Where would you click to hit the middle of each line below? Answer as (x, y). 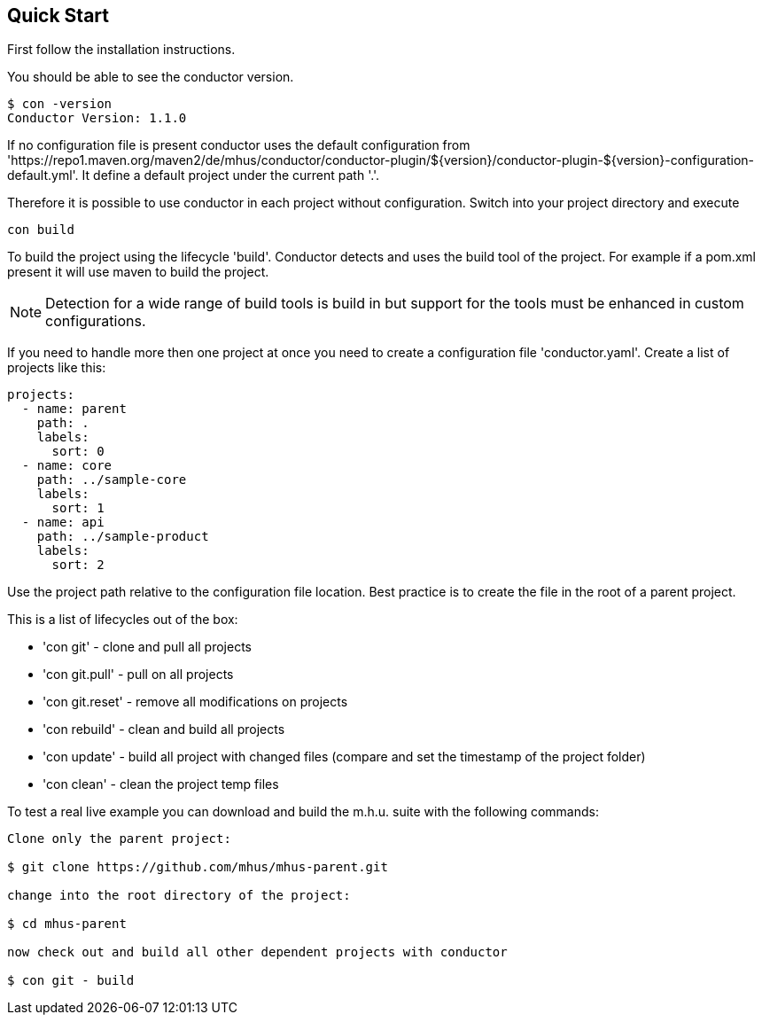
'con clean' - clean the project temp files (161, 784)
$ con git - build (71, 981)
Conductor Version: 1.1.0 (97, 118)
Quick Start (58, 16)
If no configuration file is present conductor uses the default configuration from (239, 145)
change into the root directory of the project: (179, 896)
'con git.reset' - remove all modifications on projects (195, 702)
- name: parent (74, 409)
